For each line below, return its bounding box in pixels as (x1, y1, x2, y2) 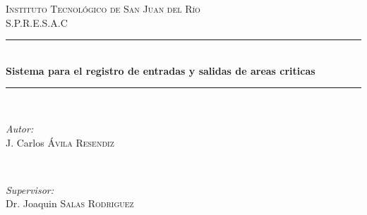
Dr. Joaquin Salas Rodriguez (6, 196, 134, 211)
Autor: (6, 121, 34, 135)
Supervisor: (6, 182, 54, 197)
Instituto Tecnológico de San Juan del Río (6, 1, 200, 16)
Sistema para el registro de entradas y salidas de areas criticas (6, 63, 315, 78)
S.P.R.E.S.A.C (6, 15, 68, 30)
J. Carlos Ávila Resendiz (6, 135, 114, 149)
